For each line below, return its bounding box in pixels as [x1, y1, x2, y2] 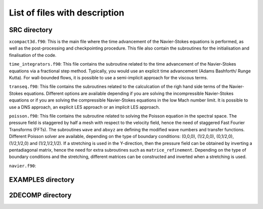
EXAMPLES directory [9, 175, 75, 184]
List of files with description [9, 7, 124, 18]
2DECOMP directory [9, 191, 72, 199]
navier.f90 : [9, 163, 37, 169]
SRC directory [9, 26, 53, 34]
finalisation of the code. [9, 52, 56, 58]
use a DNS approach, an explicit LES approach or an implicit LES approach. [9, 104, 160, 110]
